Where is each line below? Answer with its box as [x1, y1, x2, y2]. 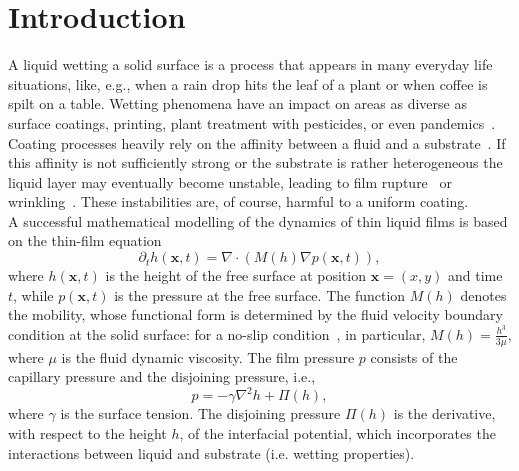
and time [448, 265, 503, 286]
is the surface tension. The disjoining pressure [60, 403, 341, 424]
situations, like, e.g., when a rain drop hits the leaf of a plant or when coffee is [8, 73, 488, 94]
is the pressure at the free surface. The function [114, 284, 406, 305]
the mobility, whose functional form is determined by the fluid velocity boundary [8, 304, 503, 325]
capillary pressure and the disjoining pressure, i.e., [8, 366, 316, 387]
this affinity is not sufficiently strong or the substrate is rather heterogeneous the [8, 152, 503, 173]
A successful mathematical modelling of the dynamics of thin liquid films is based [8, 210, 508, 231]
